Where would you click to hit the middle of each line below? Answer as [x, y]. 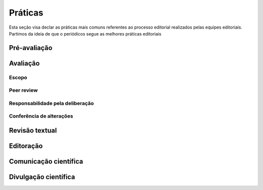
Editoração [26, 146]
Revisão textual [33, 130]
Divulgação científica [42, 177]
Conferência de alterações [41, 116]
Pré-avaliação [31, 48]
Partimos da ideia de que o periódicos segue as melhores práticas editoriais [85, 34]
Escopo [18, 77]
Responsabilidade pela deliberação [52, 103]
